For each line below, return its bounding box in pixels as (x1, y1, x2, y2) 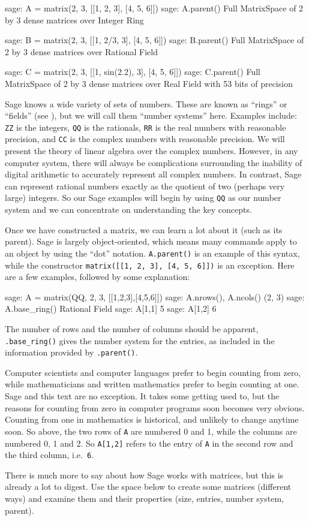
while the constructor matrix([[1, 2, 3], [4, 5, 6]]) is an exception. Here (5, 258, 295, 271)
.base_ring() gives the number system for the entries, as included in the (5, 334, 275, 347)
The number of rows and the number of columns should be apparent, (5, 322, 259, 335)
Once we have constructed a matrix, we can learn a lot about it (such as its (5, 223, 283, 236)
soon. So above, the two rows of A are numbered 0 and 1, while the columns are (5, 424, 297, 437)
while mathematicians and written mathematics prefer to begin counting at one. (5, 378, 299, 390)
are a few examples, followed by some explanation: (5, 270, 190, 283)
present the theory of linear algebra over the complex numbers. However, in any (5, 144, 298, 157)
